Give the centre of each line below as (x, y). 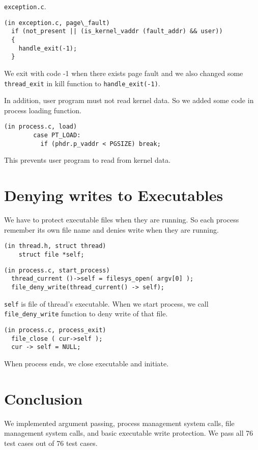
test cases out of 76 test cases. (51, 443)
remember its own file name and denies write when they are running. (111, 229)
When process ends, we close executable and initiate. (87, 363)
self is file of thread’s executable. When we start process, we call (106, 303)
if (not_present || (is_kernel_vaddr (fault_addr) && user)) (117, 31)
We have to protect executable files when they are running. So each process (122, 220)
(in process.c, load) (41, 127)
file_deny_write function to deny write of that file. (86, 314)
